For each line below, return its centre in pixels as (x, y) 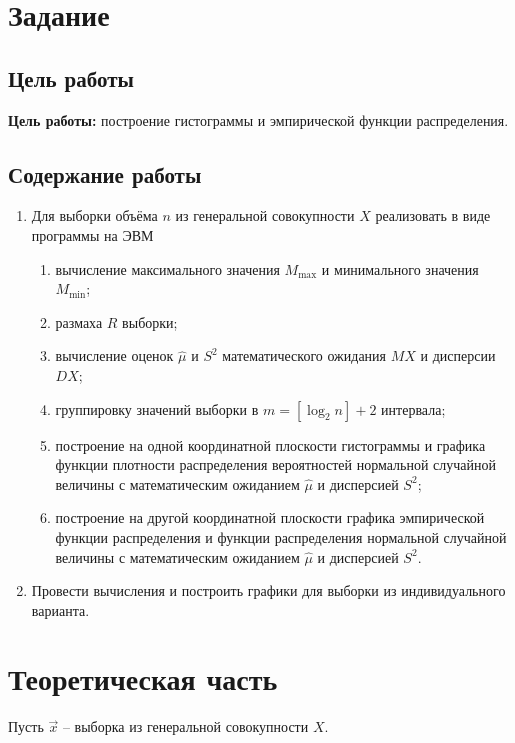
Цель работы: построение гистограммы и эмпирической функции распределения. (258, 119)
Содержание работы (105, 173)
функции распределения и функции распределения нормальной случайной (281, 536)
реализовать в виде (433, 215)
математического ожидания (304, 355)
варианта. (60, 609)
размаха (79, 321)
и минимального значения (400, 268)
